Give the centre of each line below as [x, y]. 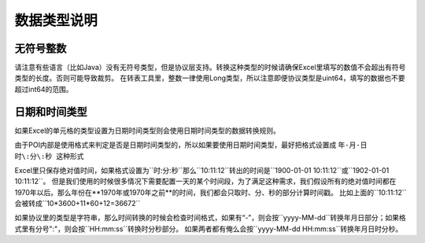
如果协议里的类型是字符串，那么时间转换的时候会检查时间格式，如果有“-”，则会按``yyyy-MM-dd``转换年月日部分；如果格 [211, 218]
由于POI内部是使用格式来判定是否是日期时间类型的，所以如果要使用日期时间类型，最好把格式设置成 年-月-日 [191, 145]
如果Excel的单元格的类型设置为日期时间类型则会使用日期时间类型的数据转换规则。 [148, 131]
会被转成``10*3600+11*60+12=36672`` [78, 204]
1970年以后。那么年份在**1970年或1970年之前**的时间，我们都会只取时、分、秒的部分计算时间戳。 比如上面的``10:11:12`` [211, 192]
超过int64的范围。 [44, 89]
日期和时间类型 [51, 111]
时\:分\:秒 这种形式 [49, 156]
